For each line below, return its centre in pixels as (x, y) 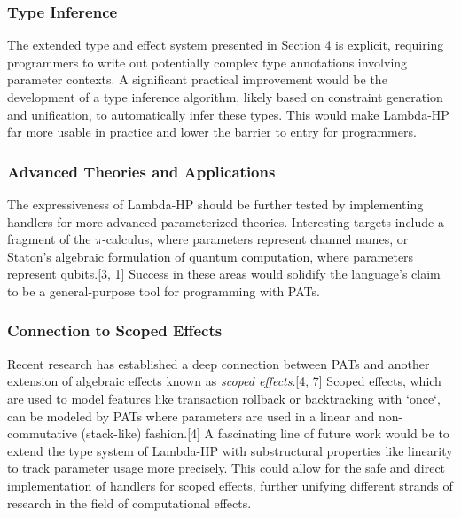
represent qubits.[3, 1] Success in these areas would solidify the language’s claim (224, 274)
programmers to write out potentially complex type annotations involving (207, 62)
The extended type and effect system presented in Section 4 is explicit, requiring (226, 45)
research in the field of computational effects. (129, 502)
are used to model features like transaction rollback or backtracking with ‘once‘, (224, 398)
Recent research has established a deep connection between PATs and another (219, 363)
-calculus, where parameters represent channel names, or (255, 239)
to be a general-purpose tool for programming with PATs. (164, 290)
